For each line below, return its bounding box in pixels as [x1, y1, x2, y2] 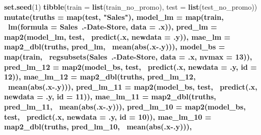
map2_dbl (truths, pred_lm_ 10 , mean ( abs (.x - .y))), [4, 121, 192, 132]
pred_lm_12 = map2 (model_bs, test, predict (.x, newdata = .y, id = [4, 61, 257, 72]
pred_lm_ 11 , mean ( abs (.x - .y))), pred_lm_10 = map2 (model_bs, [4, 101, 246, 112]
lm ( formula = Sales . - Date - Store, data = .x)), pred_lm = [8, 21, 217, 32]
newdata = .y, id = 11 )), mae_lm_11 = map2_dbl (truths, [4, 91, 216, 102]
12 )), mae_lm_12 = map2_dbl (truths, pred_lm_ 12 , [4, 71, 196, 82]
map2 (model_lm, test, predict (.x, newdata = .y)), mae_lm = [4, 31, 230, 42]
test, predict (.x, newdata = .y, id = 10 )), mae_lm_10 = [4, 111, 212, 122]
